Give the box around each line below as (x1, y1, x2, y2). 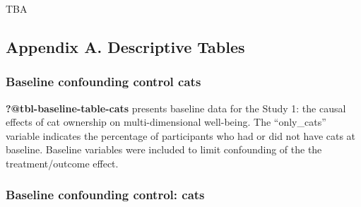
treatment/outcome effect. (6, 155, 119, 170)
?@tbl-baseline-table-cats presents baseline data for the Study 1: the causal (6, 100, 346, 115)
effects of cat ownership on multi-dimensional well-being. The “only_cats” (6, 114, 326, 129)
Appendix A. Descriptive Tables (6, 35, 245, 57)
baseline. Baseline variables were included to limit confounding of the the (6, 142, 322, 157)
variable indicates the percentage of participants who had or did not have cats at (6, 128, 356, 143)
